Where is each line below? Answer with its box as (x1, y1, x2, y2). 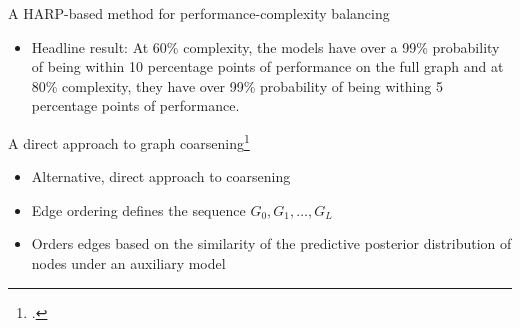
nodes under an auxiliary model (31, 253, 226, 273)
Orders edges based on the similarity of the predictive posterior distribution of (31, 233, 512, 254)
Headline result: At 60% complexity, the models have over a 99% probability (31, 36, 500, 57)
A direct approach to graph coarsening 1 (8, 129, 250, 153)
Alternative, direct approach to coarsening (31, 166, 291, 187)
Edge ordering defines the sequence (31, 199, 246, 220)
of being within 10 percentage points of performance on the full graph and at (31, 56, 504, 77)
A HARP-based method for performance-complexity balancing (8, 3, 390, 23)
